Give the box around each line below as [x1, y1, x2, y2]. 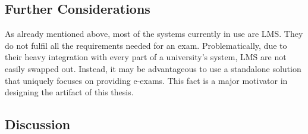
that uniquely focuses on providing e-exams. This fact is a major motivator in [5, 74, 288, 86]
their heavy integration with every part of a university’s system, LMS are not [5, 51, 287, 63]
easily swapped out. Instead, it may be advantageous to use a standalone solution [5, 62, 301, 74]
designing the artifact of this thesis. [5, 86, 134, 98]
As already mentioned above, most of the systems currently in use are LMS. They [5, 27, 303, 40]
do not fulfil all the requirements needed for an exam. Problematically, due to [5, 39, 287, 51]
